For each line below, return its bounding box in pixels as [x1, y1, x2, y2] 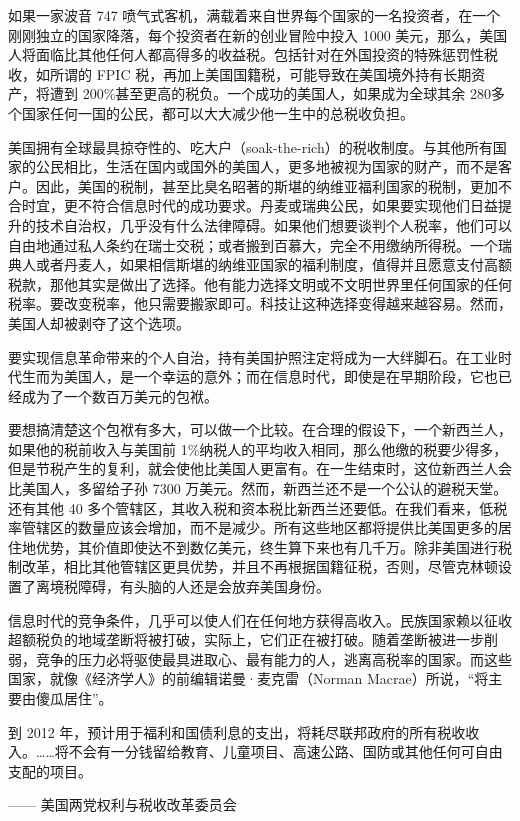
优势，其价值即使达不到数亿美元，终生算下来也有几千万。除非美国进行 [35, 536, 498, 557]
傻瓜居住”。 [35, 688, 113, 708]
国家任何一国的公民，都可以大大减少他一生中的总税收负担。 [21, 102, 414, 123]
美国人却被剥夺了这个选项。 [8, 312, 190, 333]
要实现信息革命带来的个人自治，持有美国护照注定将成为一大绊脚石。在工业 [8, 346, 498, 367]
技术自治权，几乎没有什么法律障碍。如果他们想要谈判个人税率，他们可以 [35, 214, 512, 235]
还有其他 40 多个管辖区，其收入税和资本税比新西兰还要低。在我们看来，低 [8, 497, 494, 518]
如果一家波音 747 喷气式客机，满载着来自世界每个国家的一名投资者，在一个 [8, 5, 501, 25]
